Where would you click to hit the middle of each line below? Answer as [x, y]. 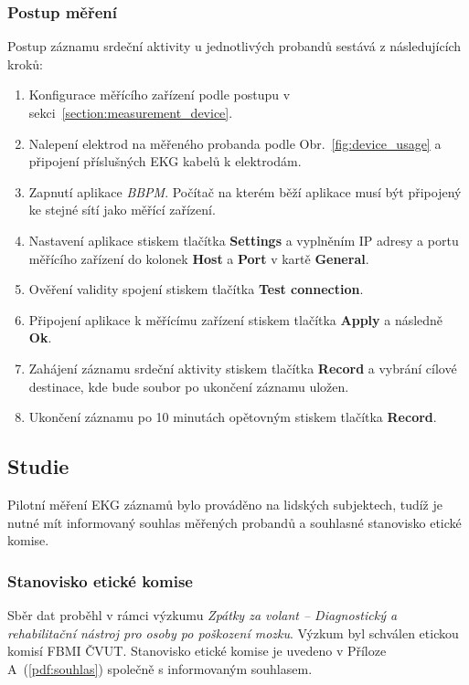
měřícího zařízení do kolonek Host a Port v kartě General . [199, 258]
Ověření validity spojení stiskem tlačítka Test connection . [196, 289]
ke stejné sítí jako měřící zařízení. [122, 210]
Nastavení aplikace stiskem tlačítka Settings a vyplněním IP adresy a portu [244, 240]
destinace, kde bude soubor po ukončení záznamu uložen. [189, 386]
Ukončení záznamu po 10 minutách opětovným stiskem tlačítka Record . [233, 417]
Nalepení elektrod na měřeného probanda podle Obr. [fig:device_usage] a [235, 143]
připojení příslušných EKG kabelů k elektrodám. [165, 161]
